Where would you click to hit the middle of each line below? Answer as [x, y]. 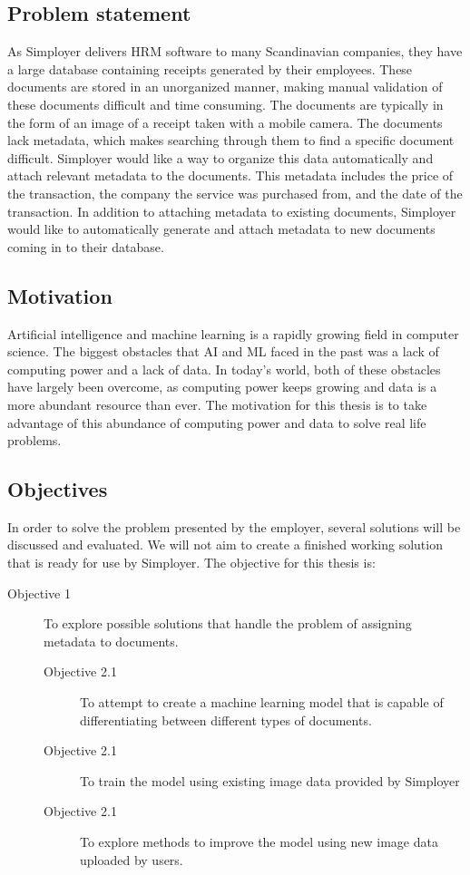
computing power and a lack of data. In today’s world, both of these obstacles [224, 369]
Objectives [58, 489]
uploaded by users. [132, 859]
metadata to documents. [111, 641]
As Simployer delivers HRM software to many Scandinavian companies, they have [235, 51]
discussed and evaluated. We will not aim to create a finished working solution [225, 544]
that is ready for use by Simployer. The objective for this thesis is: [191, 563]
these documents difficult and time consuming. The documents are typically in [225, 104]
